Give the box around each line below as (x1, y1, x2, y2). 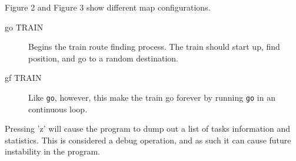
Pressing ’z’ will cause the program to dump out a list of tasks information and (5, 122, 290, 135)
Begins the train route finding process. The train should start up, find (28, 40, 280, 53)
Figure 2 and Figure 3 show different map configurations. (5, 1, 211, 13)
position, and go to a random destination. (28, 52, 178, 64)
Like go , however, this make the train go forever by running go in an (28, 91, 275, 103)
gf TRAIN (5, 71, 42, 84)
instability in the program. (5, 145, 100, 157)
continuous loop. (28, 102, 88, 115)
